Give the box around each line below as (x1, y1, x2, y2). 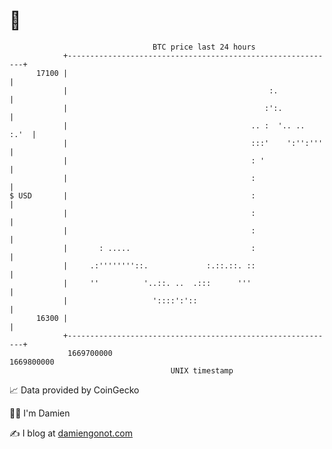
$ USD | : (9, 190, 256, 201)
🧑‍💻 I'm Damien (9, 407, 71, 419)
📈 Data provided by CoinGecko (9, 384, 140, 396)
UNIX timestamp (170, 365, 234, 376)
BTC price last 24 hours (152, 42, 256, 52)
